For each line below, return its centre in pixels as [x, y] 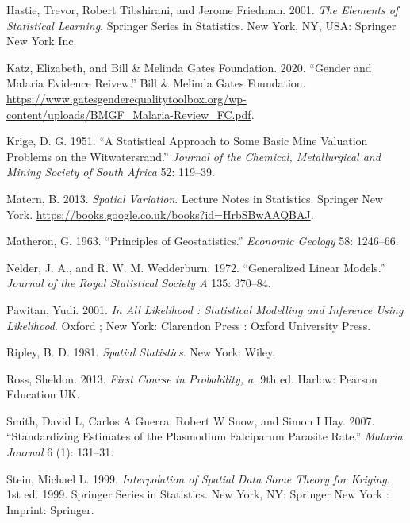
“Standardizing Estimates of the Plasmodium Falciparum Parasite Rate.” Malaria [205, 436]
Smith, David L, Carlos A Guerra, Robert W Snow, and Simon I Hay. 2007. [191, 420]
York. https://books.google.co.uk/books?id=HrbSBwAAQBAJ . [160, 214]
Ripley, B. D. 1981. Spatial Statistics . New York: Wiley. [141, 352]
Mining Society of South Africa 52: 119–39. [111, 172]
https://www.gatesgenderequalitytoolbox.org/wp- [126, 98]
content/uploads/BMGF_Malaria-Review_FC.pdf [129, 114]
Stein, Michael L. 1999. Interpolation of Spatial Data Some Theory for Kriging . [198, 478]
